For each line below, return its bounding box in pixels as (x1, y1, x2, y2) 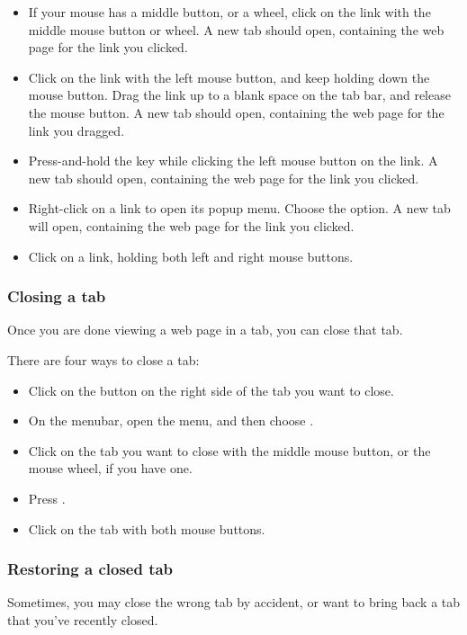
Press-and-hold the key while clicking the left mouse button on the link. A (28, 151, 438, 170)
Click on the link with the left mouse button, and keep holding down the (28, 67, 430, 86)
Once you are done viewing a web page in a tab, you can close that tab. (7, 320, 403, 339)
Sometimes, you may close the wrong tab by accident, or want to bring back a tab (7, 593, 461, 612)
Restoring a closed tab (7, 558, 174, 580)
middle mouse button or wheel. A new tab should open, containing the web (28, 20, 445, 39)
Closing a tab (7, 285, 106, 308)
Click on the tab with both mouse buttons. (28, 519, 265, 538)
